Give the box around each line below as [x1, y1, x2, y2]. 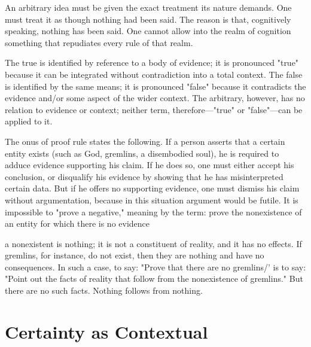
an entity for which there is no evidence [5, 217, 150, 230]
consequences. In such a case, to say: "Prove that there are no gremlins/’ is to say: [5, 260, 306, 273]
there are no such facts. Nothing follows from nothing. [5, 284, 203, 297]
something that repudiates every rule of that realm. [5, 36, 193, 48]
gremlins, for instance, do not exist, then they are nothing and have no [5, 249, 264, 261]
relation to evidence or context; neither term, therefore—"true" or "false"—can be [5, 103, 303, 115]
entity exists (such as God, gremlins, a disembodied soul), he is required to [5, 147, 279, 159]
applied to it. [5, 115, 53, 127]
